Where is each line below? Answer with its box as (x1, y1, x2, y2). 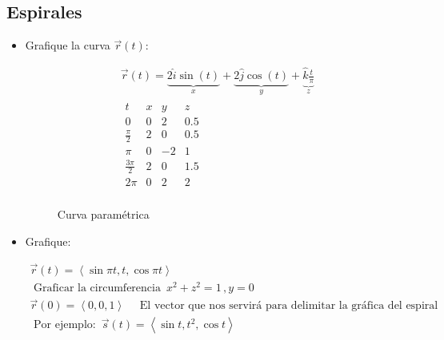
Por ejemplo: (34, 319, 96, 331)
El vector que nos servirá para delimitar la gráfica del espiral (139, 300, 438, 312)
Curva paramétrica (57, 206, 150, 223)
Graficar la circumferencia (34, 282, 161, 294)
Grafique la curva (25, 37, 110, 53)
